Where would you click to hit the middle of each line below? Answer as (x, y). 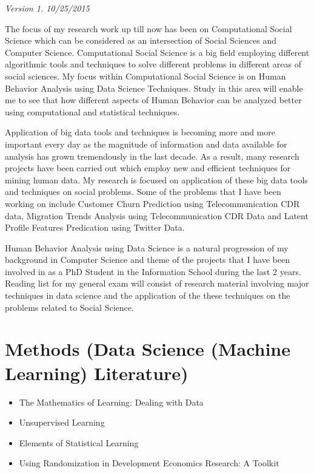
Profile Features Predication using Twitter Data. (95, 227)
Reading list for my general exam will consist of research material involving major (157, 283)
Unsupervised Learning (62, 422)
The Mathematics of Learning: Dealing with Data (111, 402)
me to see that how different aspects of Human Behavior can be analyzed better (153, 100)
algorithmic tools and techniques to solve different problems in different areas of (153, 64)
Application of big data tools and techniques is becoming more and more (140, 132)
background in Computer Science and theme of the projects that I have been (147, 260)
